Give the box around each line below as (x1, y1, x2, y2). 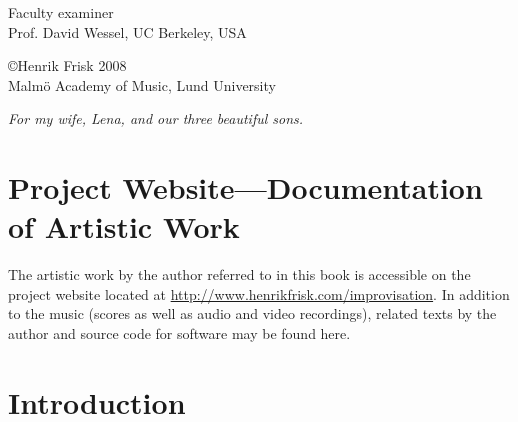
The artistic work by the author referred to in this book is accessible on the (8, 264, 471, 285)
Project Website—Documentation (8, 167, 483, 208)
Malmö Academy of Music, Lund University (8, 74, 276, 95)
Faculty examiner (8, 2, 114, 22)
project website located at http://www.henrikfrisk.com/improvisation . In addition (8, 283, 510, 304)
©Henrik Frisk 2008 (8, 55, 127, 76)
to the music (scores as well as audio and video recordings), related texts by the (8, 303, 497, 324)
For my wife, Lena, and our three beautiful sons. (8, 108, 304, 129)
